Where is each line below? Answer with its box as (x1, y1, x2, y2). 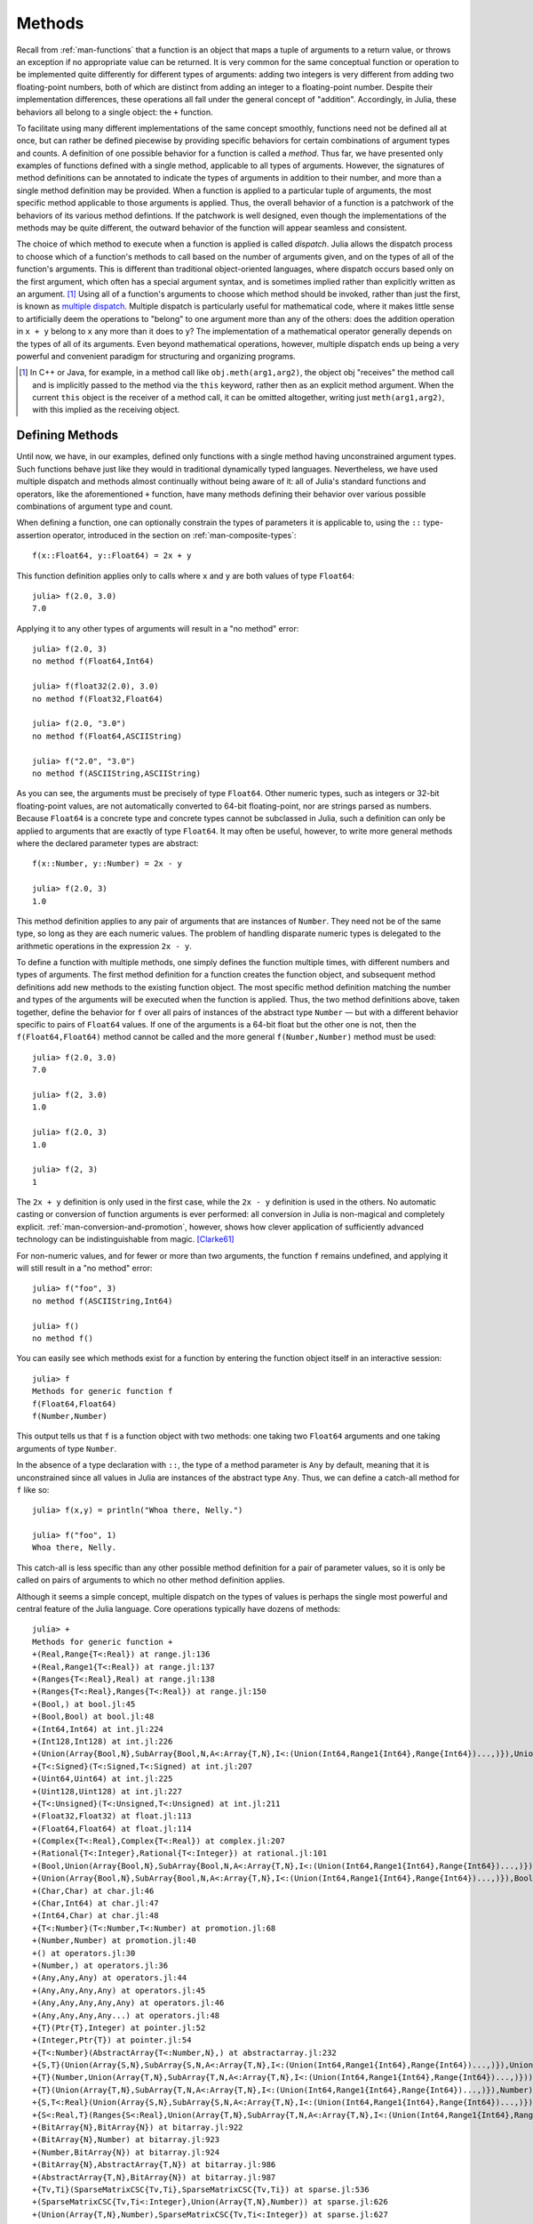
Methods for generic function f (32, 1386, 173, 1397)
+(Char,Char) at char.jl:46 (32, 1886, 155, 1896)
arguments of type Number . (16, 1443, 117, 1454)
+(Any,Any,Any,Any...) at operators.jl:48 (32, 2010, 220, 2020)
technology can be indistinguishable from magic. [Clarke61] (16, 1234, 235, 1245)
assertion (16, 529, 51, 540)
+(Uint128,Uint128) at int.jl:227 (32, 1786, 182, 1796)
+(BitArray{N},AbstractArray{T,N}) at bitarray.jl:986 (32, 2160, 276, 2170)
